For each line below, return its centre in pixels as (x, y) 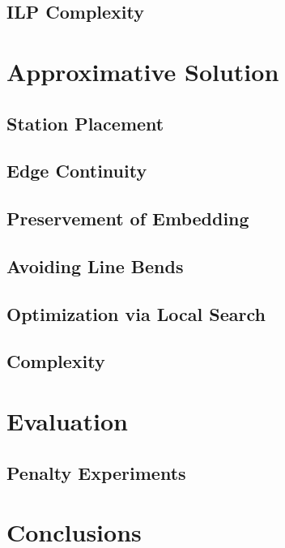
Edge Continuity (77, 171)
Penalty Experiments (96, 472)
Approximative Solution (143, 71)
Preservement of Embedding (128, 218)
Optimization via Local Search (136, 313)
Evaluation (67, 421)
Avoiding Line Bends (95, 265)
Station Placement (85, 123)
